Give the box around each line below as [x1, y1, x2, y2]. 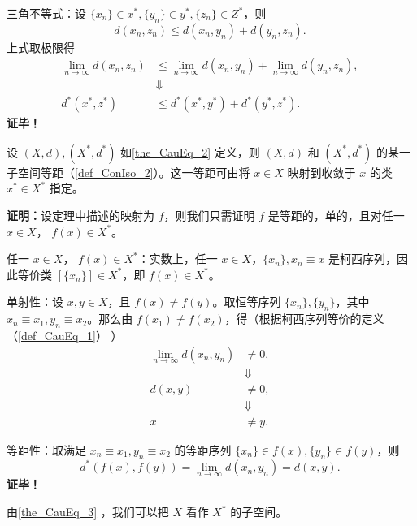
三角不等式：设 [7, 5, 86, 21]
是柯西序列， [328, 250, 397, 267]
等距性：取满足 [7, 441, 86, 458]
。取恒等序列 [212, 293, 281, 310]
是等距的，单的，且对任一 [267, 206, 405, 223]
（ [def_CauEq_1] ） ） [7, 326, 123, 343]
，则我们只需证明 [163, 206, 255, 223]
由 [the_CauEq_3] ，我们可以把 [7, 503, 169, 520]
